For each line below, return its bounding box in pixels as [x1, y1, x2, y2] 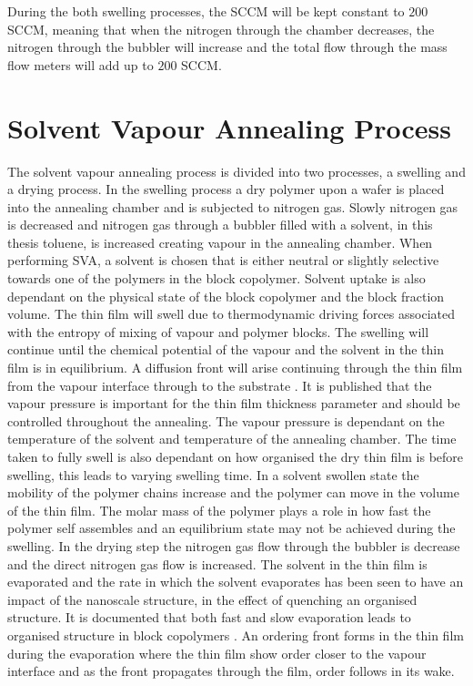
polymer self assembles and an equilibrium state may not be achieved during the [7, 518, 456, 538]
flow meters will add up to [7, 55, 154, 74]
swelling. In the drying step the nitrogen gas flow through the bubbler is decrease [7, 536, 460, 555]
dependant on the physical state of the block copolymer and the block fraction [7, 286, 445, 305]
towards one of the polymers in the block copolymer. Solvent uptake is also [7, 269, 426, 288]
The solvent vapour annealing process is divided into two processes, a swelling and [7, 161, 466, 180]
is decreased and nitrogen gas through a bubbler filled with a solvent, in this [7, 215, 433, 234]
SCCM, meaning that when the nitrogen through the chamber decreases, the [7, 19, 435, 38]
